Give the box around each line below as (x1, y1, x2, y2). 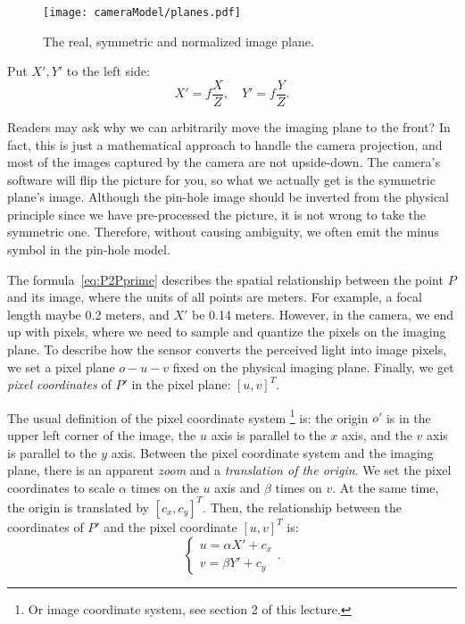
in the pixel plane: (131, 375, 231, 394)
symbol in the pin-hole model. (7, 240, 170, 259)
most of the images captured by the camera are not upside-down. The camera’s (7, 153, 440, 171)
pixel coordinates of (7, 375, 112, 394)
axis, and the (341, 426, 412, 445)
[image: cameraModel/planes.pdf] (43, 6, 241, 19)
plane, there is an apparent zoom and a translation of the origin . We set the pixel (7, 461, 452, 479)
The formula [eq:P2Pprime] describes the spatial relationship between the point (7, 270, 444, 288)
